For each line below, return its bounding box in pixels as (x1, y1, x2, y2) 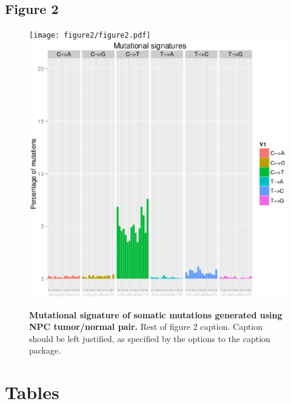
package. (29, 344, 61, 357)
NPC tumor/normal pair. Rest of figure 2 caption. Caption (29, 320, 263, 333)
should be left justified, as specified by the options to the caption (29, 332, 270, 344)
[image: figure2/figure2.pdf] (29, 31, 151, 40)
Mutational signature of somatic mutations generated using (29, 308, 283, 321)
